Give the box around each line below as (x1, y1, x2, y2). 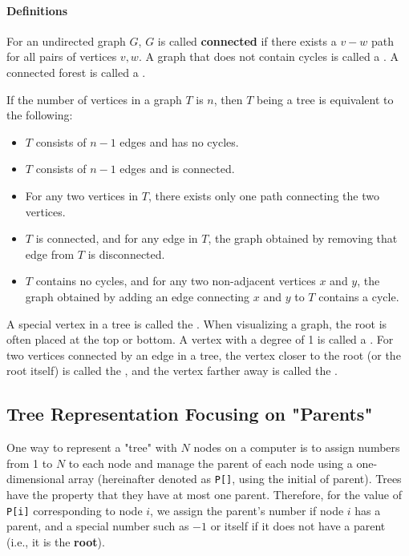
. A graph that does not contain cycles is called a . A (138, 48, 399, 65)
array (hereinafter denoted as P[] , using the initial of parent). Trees (68, 470, 402, 487)
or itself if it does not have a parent (210, 518, 386, 534)
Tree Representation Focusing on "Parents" (6, 401, 373, 426)
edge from (25, 245, 75, 262)
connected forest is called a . (6, 63, 146, 80)
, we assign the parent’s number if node (150, 502, 344, 518)
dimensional (6, 470, 65, 487)
